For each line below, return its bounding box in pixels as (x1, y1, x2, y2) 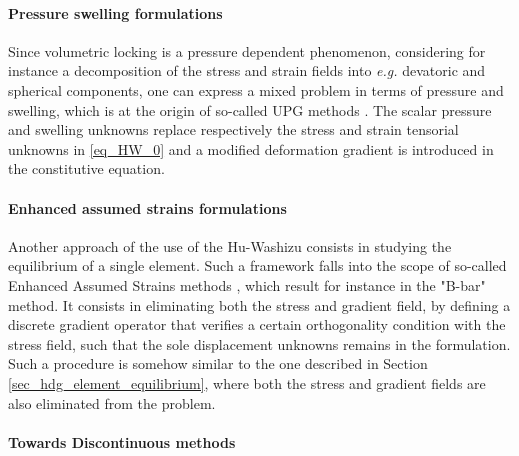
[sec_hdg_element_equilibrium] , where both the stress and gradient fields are (8, 372, 486, 393)
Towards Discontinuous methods (8, 431, 236, 452)
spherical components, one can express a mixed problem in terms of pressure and (8, 79, 504, 100)
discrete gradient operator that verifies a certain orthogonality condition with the (8, 314, 506, 335)
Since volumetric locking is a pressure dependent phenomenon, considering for (8, 40, 486, 61)
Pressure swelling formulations (8, 2, 223, 23)
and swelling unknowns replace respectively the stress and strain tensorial (8, 119, 459, 140)
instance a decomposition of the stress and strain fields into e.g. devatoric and (8, 60, 486, 81)
